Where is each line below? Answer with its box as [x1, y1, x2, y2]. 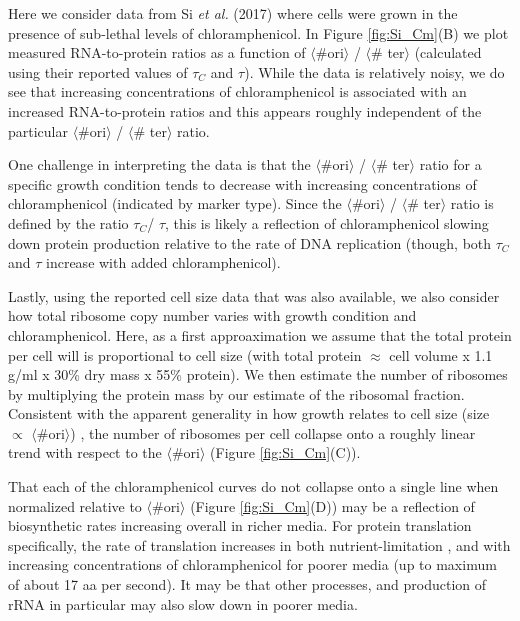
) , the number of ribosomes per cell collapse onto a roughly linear [70, 422, 476, 443]
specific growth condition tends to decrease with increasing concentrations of [8, 173, 477, 194]
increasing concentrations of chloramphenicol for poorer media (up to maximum [8, 554, 497, 575]
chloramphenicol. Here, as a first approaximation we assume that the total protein [8, 324, 512, 345]
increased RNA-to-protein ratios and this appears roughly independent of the [8, 100, 482, 121]
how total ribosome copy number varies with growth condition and [8, 305, 417, 326]
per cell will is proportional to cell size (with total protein [8, 344, 362, 365]
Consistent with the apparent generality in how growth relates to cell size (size [8, 403, 490, 424]
